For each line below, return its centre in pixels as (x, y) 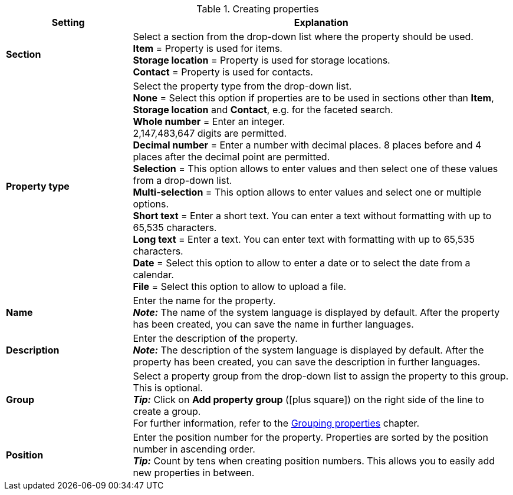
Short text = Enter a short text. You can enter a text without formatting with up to (312, 216)
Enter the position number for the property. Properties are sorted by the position (310, 437)
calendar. (153, 275)
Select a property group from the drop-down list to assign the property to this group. (321, 376)
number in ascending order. (194, 449)
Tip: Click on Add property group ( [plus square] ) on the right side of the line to (308, 400)
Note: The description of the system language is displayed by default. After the (308, 350)
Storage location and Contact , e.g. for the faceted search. (263, 110)
